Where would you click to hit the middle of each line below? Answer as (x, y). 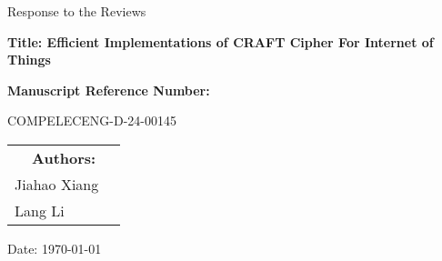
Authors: (64, 157)
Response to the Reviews (77, 11)
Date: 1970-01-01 (55, 248)
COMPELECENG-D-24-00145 (92, 120)
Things (29, 60)
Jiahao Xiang (57, 184)
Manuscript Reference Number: (109, 90)
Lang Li (40, 210)
